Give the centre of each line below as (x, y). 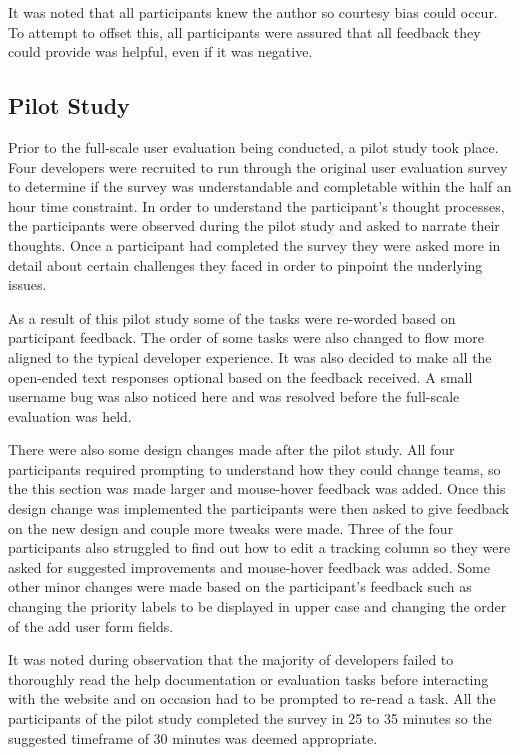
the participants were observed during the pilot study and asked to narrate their (254, 225)
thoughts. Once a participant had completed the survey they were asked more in (254, 244)
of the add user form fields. (91, 625)
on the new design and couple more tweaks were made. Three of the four (231, 527)
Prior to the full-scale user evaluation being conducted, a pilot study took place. (253, 146)
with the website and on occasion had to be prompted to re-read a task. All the (252, 698)
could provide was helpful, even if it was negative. (160, 51)
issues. (27, 284)
